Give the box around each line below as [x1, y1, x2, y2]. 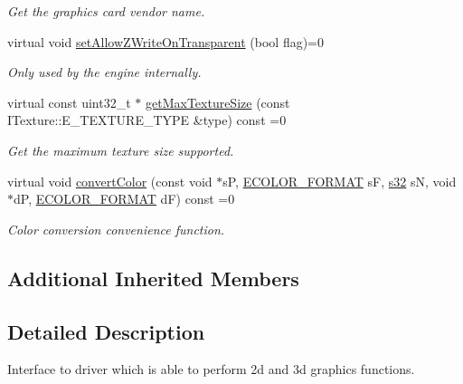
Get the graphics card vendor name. [7, 2, 205, 20]
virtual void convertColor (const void [7, 171, 213, 190]
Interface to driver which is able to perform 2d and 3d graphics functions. [7, 360, 415, 379]
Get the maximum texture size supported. [7, 140, 234, 159]
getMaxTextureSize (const [145, 92, 290, 111]
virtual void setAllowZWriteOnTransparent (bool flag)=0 [7, 32, 325, 51]
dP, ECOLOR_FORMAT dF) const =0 [14, 189, 235, 208]
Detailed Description [7, 317, 205, 345]
